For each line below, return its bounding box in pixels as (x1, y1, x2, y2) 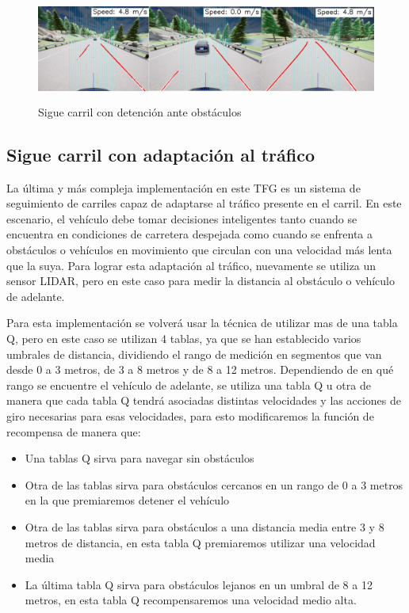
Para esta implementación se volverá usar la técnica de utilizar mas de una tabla (6, 314, 398, 331)
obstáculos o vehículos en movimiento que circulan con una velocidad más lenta (6, 242, 392, 258)
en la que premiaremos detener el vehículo (25, 492, 230, 508)
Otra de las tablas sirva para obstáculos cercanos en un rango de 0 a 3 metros (25, 476, 403, 493)
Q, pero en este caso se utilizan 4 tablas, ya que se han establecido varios (6, 330, 361, 347)
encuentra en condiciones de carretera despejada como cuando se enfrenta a (6, 226, 373, 242)
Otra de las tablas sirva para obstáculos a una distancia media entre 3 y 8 (25, 518, 384, 535)
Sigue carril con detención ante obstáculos (38, 103, 242, 120)
